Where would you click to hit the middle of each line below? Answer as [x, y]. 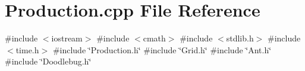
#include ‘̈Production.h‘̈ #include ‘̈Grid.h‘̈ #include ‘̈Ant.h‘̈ [162, 49]
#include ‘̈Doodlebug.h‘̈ [48, 61]
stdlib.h [240, 38]
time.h [27, 49]
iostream [67, 38]
